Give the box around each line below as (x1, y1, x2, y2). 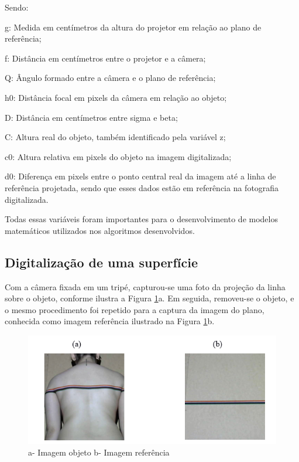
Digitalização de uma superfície (5, 253, 198, 271)
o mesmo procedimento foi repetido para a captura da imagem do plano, (5, 303, 264, 315)
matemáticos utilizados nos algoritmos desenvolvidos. (5, 224, 195, 236)
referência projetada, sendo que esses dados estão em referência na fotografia (5, 181, 279, 193)
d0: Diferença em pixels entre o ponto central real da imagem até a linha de (5, 170, 276, 182)
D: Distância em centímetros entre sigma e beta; (5, 111, 178, 123)
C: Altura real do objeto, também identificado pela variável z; (5, 131, 226, 143)
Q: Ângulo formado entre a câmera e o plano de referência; (5, 72, 216, 84)
